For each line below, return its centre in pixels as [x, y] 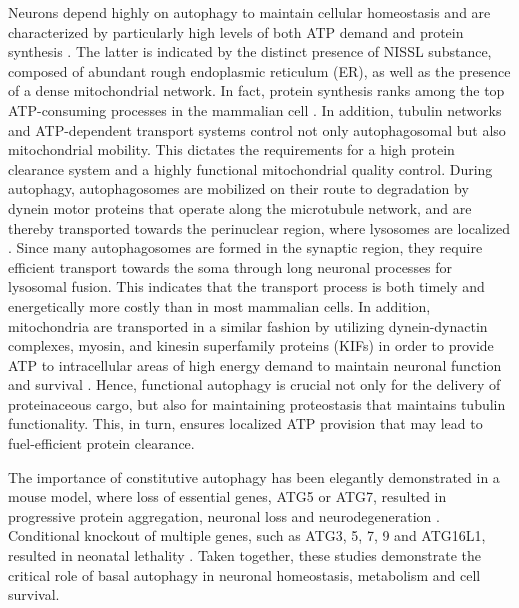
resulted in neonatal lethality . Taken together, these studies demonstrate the [244, 555]
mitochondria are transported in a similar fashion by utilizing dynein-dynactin [248, 325]
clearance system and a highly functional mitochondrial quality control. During [250, 168]
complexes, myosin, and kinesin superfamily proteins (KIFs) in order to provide [251, 345]
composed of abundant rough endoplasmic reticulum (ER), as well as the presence [259, 70]
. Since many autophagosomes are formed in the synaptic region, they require [245, 247]
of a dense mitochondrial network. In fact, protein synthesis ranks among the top [256, 90]
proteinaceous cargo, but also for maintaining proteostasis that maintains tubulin [257, 403]
